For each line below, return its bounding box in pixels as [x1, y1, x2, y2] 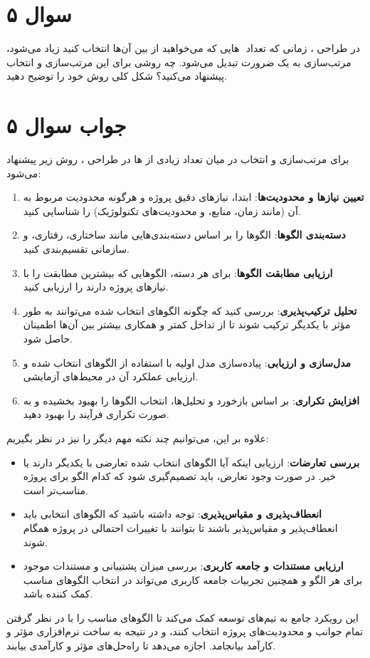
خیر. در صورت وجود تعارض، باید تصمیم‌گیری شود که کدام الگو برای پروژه [23, 469, 336, 484]
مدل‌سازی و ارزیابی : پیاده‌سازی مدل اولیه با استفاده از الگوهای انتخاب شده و [23, 355, 351, 370]
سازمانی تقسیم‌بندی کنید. [23, 241, 130, 256]
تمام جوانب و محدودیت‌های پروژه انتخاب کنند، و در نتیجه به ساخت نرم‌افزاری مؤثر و [6, 624, 364, 639]
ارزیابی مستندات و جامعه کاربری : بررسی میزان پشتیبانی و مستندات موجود [23, 558, 344, 573]
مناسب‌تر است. [23, 482, 88, 497]
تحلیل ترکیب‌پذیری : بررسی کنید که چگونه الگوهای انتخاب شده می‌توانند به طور [23, 303, 357, 318]
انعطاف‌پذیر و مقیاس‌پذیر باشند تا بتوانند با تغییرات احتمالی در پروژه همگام [23, 520, 338, 535]
